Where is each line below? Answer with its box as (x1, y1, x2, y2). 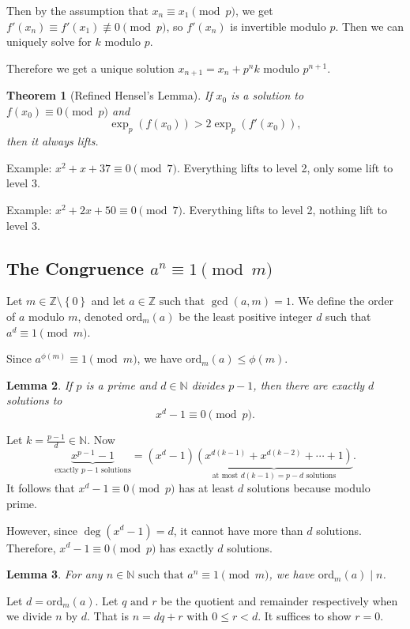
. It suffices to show (258, 608, 352, 624)
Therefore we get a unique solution (6, 59, 175, 76)
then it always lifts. (6, 133, 99, 149)
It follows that (6, 480, 75, 496)
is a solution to (231, 87, 304, 104)
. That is (87, 608, 129, 624)
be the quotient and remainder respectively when (160, 592, 398, 608)
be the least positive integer (179, 307, 313, 324)
